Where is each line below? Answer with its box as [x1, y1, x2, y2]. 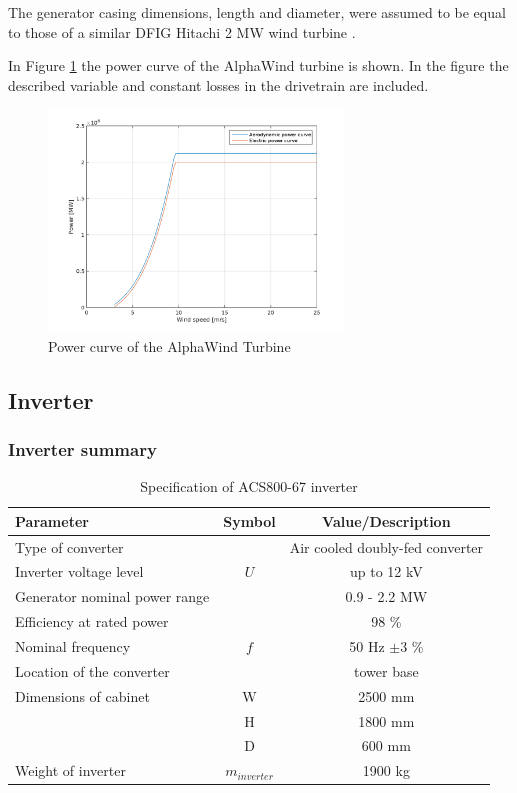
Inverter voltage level [15, 561, 144, 582]
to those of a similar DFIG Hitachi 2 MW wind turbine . [8, 21, 356, 42]
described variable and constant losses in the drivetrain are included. [8, 74, 429, 95]
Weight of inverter [15, 760, 126, 781]
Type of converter [15, 536, 124, 557]
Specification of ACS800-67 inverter [140, 476, 358, 497]
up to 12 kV [350, 561, 423, 582]
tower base [354, 660, 419, 681]
